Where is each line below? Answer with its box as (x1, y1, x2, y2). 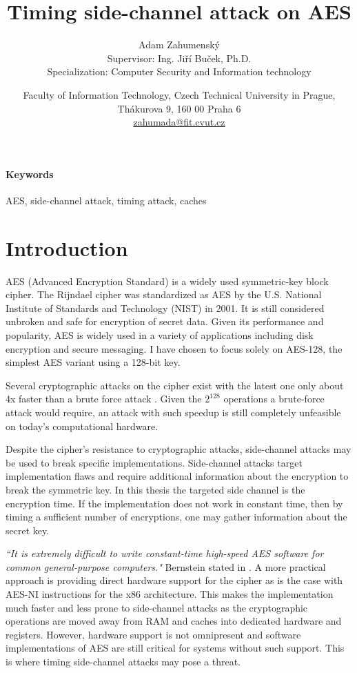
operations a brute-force (223, 391, 325, 406)
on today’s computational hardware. (6, 418, 159, 433)
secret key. (6, 523, 50, 537)
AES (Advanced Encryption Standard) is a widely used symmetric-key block (6, 273, 329, 288)
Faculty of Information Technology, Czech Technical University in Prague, (23, 87, 336, 101)
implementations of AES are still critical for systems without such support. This (6, 641, 345, 655)
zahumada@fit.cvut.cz (133, 115, 225, 129)
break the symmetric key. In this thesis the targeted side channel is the (6, 482, 305, 496)
